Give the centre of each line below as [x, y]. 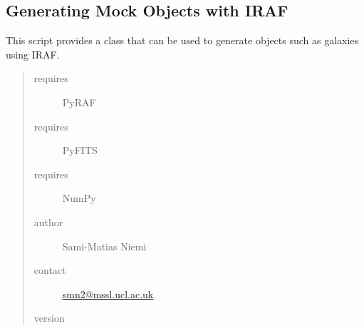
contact [50, 270]
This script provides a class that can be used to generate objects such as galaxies [182, 40]
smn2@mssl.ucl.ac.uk [108, 294]
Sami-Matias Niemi [104, 246]
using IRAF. [33, 54]
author [48, 221]
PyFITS [80, 150]
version [49, 318]
